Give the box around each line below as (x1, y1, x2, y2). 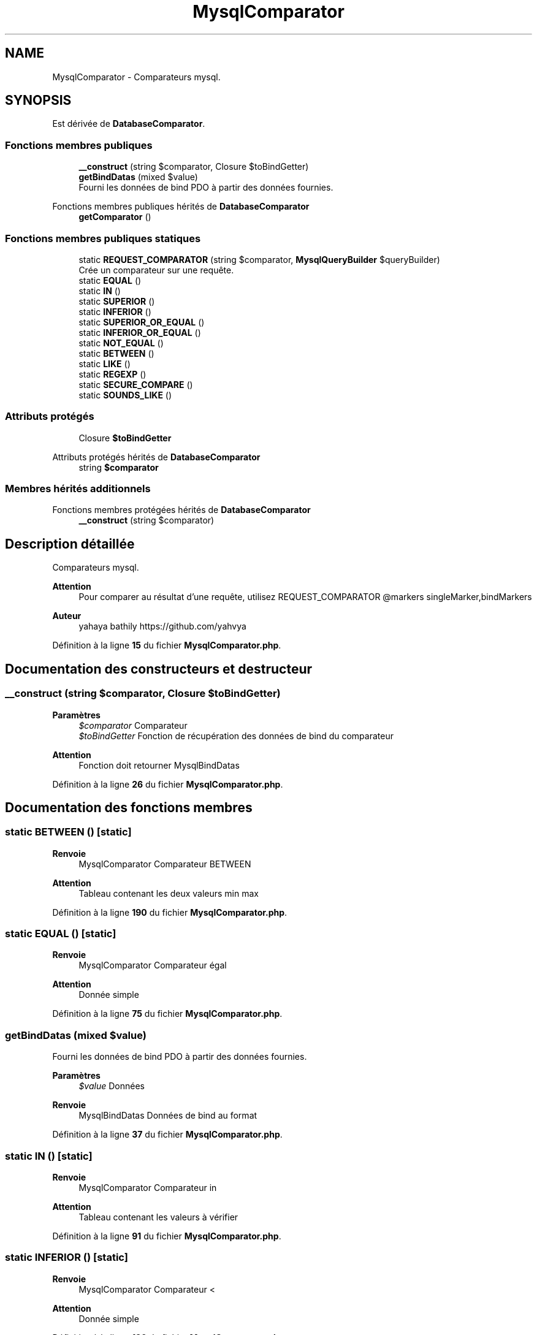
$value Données (78, 1081, 145, 1092)
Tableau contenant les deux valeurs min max (78, 888, 259, 899)
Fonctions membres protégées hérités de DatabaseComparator (52, 504, 311, 515)
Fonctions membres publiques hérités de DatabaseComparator (52, 201, 310, 212)
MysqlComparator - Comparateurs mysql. (52, 71, 221, 82)
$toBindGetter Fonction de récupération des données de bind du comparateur (78, 730, 394, 741)
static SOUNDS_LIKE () (78, 389, 172, 400)
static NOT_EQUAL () (78, 337, 164, 348)
